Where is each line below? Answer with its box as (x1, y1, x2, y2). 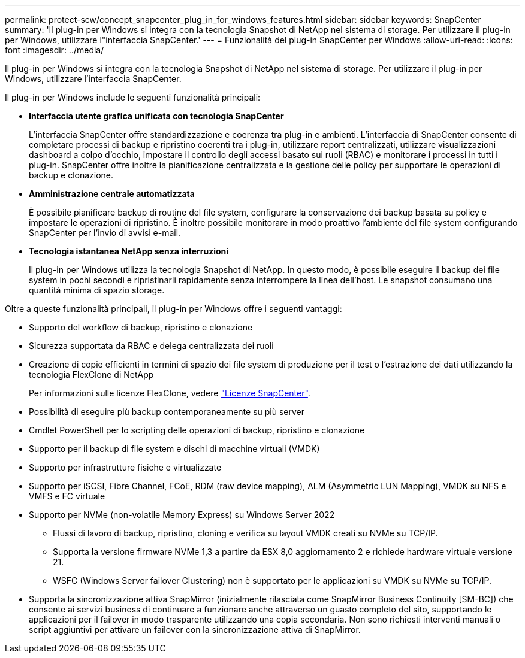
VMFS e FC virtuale (29, 491, 105, 501)
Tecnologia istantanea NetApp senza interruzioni (29, 246, 229, 256)
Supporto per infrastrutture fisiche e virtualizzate (29, 462, 222, 472)
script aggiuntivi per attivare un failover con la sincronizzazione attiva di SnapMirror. (29, 624, 361, 635)
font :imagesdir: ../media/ (5, 45, 104, 55)
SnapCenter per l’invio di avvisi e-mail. (29, 228, 181, 238)
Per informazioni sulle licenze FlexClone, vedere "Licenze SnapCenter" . (29, 388, 310, 398)
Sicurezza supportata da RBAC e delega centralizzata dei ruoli (29, 341, 274, 351)
